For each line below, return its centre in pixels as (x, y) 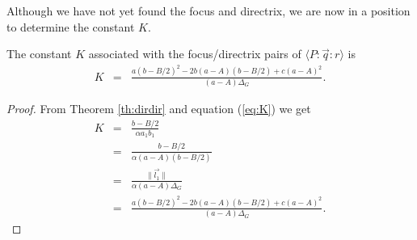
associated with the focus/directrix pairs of (195, 54)
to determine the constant (71, 26)
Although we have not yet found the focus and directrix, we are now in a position (208, 11)
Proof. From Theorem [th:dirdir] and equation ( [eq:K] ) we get (159, 108)
